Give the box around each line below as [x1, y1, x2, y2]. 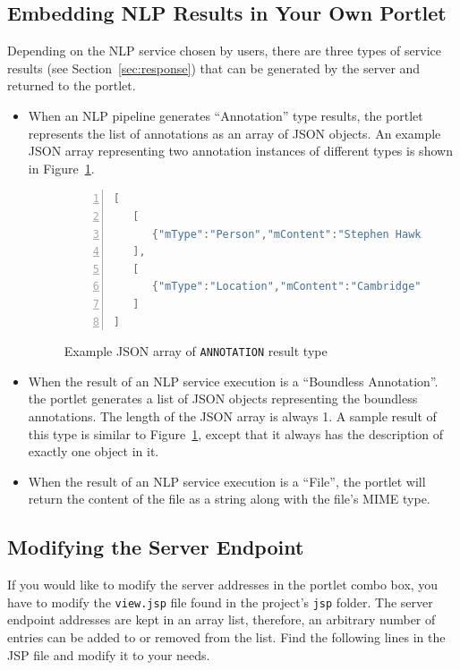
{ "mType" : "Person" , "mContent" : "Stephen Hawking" [151, 227, 447, 241]
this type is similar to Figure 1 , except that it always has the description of [28, 424, 443, 443]
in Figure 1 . [28, 158, 95, 177]
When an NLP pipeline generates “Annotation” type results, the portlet [28, 106, 423, 124]
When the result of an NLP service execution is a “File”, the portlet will [28, 471, 426, 490]
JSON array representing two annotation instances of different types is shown [28, 141, 453, 160]
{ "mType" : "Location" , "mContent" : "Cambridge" [151, 280, 422, 293]
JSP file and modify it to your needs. [7, 645, 210, 664]
